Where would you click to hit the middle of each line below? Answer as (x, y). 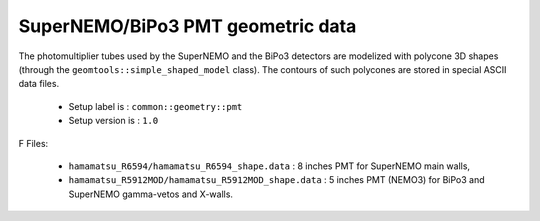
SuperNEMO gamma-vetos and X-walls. (151, 194)
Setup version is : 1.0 (113, 121)
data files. (39, 84)
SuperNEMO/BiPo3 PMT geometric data (187, 26)
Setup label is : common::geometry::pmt (155, 106)
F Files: (33, 143)
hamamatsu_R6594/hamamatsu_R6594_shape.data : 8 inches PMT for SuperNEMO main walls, (269, 166)
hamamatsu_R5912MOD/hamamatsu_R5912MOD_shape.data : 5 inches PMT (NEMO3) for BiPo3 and (276, 180)
